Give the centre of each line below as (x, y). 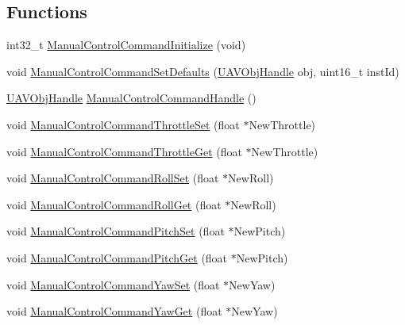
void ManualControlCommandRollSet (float (113, 178)
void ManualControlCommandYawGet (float (114, 311)
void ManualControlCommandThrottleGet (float (124, 151)
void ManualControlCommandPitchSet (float (116, 231)
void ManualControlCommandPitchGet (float (117, 257)
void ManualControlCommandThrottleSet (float (123, 124)
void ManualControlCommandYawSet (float (113, 284)
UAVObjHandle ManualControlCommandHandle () (131, 98)
